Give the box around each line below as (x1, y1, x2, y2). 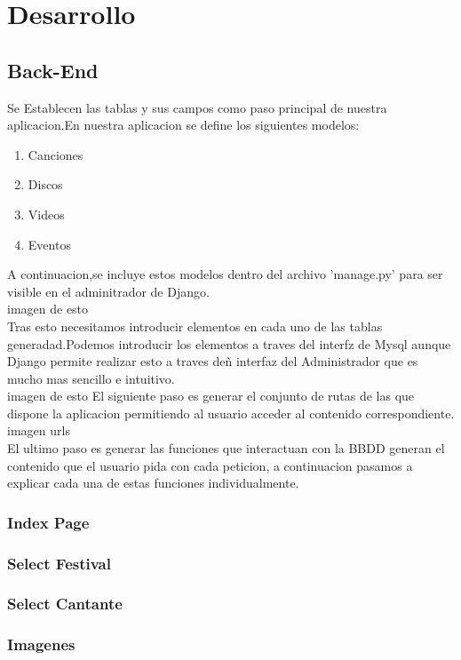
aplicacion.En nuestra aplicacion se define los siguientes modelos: (7, 115, 360, 134)
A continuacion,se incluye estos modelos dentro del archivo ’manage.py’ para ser (7, 265, 443, 283)
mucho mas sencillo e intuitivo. (7, 369, 175, 387)
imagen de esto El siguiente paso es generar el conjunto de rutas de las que (7, 386, 415, 405)
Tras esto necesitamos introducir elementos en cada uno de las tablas (7, 316, 383, 335)
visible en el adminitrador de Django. (7, 282, 210, 300)
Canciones (28, 145, 83, 163)
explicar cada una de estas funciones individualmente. (7, 473, 299, 492)
